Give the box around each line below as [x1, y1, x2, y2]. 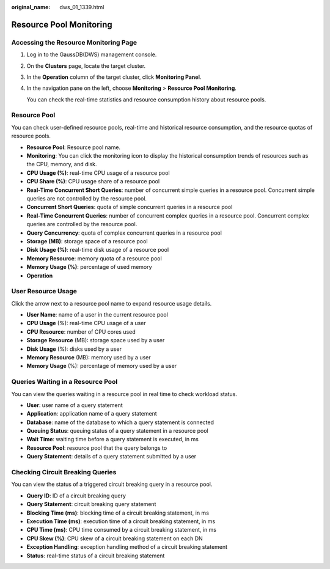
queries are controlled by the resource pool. [26, 221, 137, 228]
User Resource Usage [11, 287, 78, 296]
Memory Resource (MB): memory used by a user [26, 353, 151, 361]
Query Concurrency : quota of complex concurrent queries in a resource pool [26, 229, 222, 237]
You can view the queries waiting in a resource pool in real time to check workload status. [11, 390, 238, 397]
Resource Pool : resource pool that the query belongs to [26, 444, 167, 452]
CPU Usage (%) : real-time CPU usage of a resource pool [26, 169, 170, 177]
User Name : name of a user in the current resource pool [26, 311, 168, 318]
